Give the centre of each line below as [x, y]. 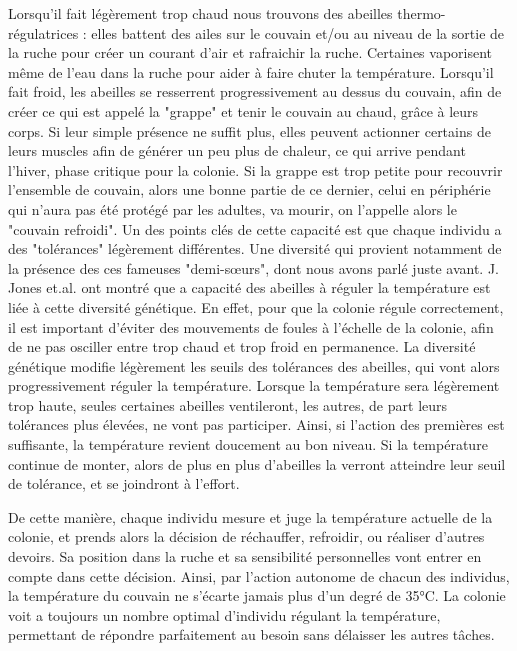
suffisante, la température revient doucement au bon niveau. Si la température [248, 444]
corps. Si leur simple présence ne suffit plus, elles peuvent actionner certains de [249, 130]
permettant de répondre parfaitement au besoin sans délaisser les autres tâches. [251, 634]
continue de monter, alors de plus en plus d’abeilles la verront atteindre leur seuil [257, 463]
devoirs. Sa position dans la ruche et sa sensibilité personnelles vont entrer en [245, 556]
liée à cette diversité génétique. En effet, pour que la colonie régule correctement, [256, 306]
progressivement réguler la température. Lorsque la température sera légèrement [254, 385]
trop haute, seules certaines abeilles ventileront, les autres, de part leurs [228, 404]
